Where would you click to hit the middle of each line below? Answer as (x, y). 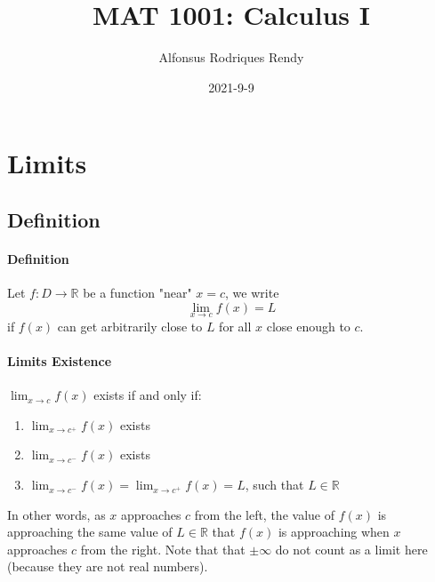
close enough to (308, 326)
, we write (252, 293)
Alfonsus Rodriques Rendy (231, 57)
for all (235, 326)
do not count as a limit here (351, 549)
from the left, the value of (264, 514)
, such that (274, 485)
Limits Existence (60, 361)
